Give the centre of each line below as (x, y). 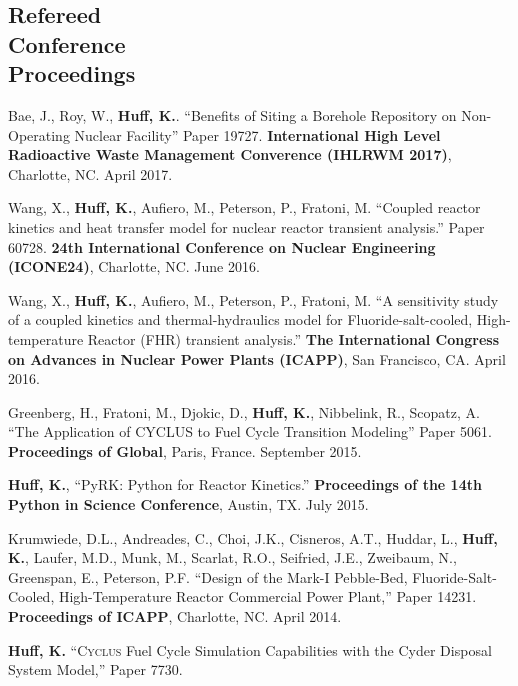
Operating (39, 134)
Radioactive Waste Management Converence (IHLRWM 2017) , (230, 154)
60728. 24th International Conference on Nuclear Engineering (222, 246)
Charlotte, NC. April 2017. (90, 173)
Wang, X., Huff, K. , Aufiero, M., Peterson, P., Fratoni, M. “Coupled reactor (244, 207)
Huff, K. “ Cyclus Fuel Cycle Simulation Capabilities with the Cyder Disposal (250, 649)
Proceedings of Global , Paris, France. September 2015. (185, 450)
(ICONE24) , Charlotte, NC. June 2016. (134, 266)
